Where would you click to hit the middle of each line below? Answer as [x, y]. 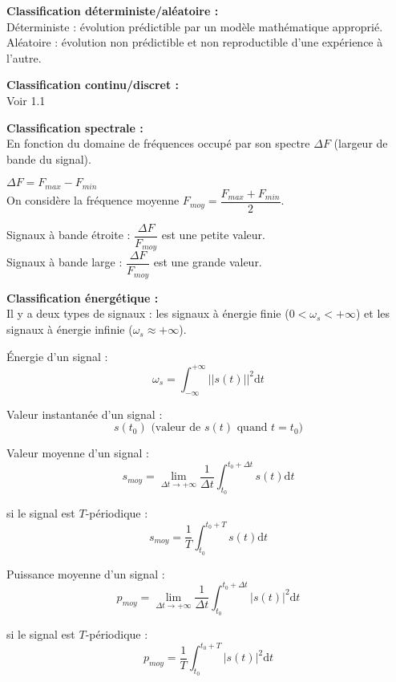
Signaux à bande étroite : [69, 235]
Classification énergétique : [83, 297]
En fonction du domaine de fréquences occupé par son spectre [158, 143]
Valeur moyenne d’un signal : [78, 453]
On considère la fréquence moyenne [93, 200]
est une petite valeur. [213, 235]
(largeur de [361, 143]
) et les [373, 313]
